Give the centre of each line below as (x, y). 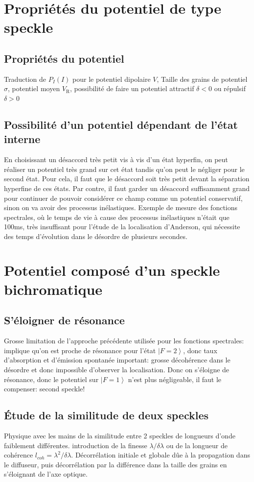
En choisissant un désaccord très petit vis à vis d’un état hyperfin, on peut (116, 159)
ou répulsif (230, 88)
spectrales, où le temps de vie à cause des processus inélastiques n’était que (117, 217)
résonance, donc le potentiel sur (51, 379)
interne (22, 139)
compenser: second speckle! (45, 389)
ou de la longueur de (197, 445)
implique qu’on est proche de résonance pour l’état (80, 350)
